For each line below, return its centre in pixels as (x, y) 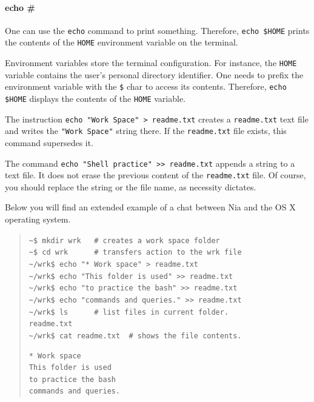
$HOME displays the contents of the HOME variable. (95, 99)
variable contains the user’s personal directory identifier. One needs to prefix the (154, 74)
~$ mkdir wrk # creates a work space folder (124, 240)
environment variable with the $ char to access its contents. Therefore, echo (146, 86)
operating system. (38, 219)
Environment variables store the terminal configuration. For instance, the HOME (151, 63)
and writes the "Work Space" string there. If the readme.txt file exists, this (146, 131)
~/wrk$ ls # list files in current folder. (129, 312)
